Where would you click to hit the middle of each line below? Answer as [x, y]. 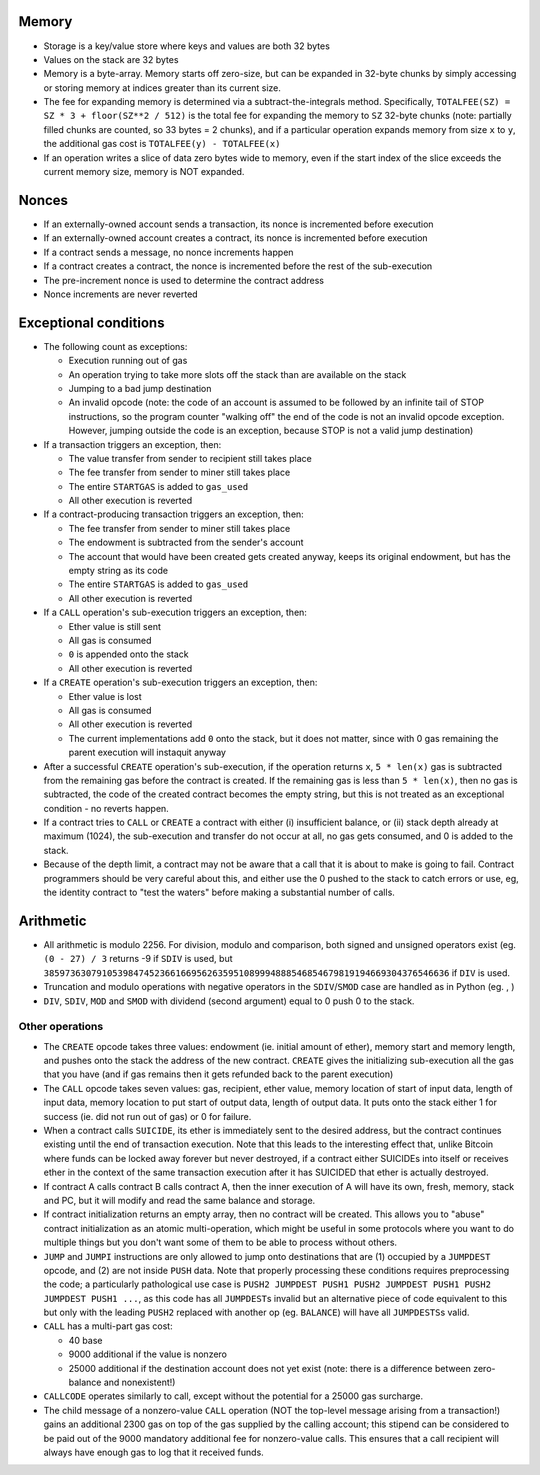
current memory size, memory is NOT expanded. [144, 172]
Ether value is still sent [115, 626]
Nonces [43, 200]
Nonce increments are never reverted [121, 294]
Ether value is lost [105, 696]
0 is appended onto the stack [128, 654]
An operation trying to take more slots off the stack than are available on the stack [237, 374]
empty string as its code [118, 571]
